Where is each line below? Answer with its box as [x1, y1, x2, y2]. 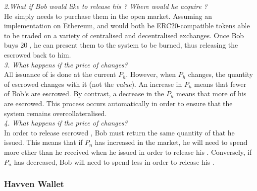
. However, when [126, 69, 176, 79]
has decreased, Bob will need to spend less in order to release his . [14, 156, 214, 167]
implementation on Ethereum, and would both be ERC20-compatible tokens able [4, 20, 250, 31]
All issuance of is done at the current [4, 69, 116, 79]
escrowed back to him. [4, 49, 71, 60]
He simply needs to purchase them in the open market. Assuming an [4, 10, 212, 21]
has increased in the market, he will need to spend [95, 137, 248, 147]
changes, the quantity [188, 69, 253, 79]
